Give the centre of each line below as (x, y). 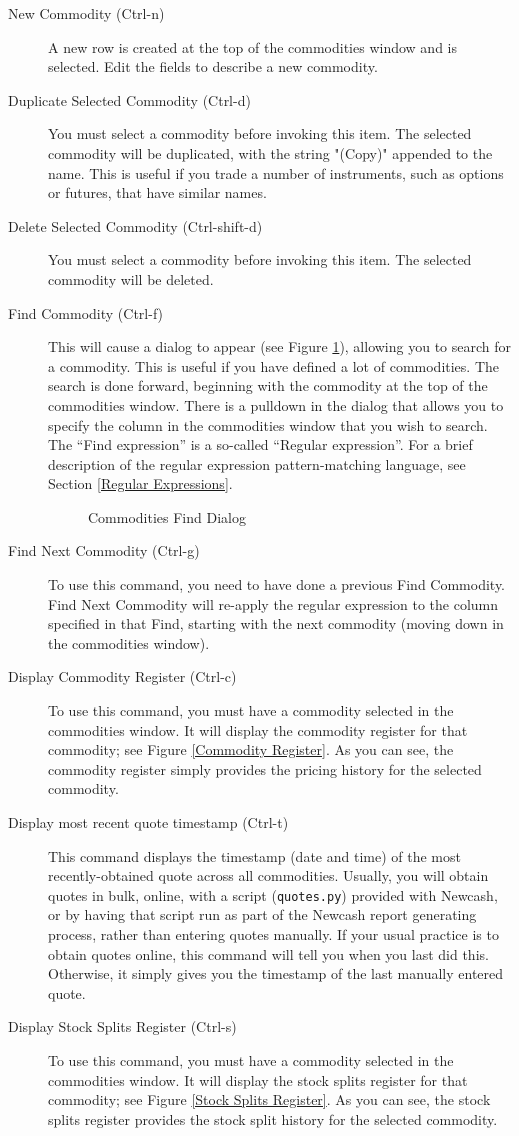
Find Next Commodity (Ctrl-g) (104, 550)
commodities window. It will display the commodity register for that (258, 729)
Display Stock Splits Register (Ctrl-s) (122, 1026)
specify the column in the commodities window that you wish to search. (268, 424)
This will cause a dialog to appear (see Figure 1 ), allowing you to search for (280, 346)
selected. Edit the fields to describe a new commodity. (213, 66)
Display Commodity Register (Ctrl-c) (122, 676)
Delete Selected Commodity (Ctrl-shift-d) (135, 225)
